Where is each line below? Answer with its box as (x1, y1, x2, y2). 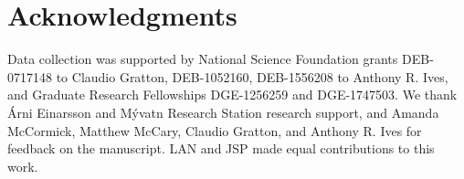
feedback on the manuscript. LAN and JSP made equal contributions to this (7, 139, 435, 158)
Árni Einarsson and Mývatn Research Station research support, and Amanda (7, 102, 439, 121)
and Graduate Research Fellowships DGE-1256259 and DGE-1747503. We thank (7, 85, 458, 104)
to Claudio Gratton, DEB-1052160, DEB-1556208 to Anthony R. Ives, (56, 67, 448, 86)
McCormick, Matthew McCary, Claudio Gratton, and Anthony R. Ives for (7, 121, 422, 140)
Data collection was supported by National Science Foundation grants (7, 49, 398, 68)
